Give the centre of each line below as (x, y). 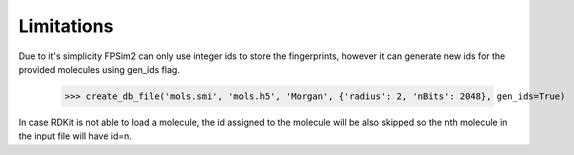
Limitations (66, 26)
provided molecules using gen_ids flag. (99, 69)
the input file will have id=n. (75, 136)
